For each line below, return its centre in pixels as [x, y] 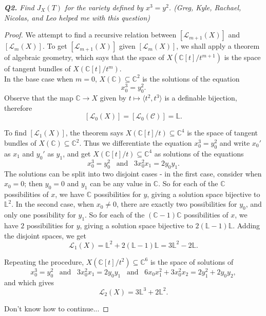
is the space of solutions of [192, 261]
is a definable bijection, [201, 98]
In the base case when [39, 78]
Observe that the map [39, 98]
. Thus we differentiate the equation [136, 143]
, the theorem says [94, 133]
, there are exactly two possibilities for [177, 204]
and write [235, 143]
